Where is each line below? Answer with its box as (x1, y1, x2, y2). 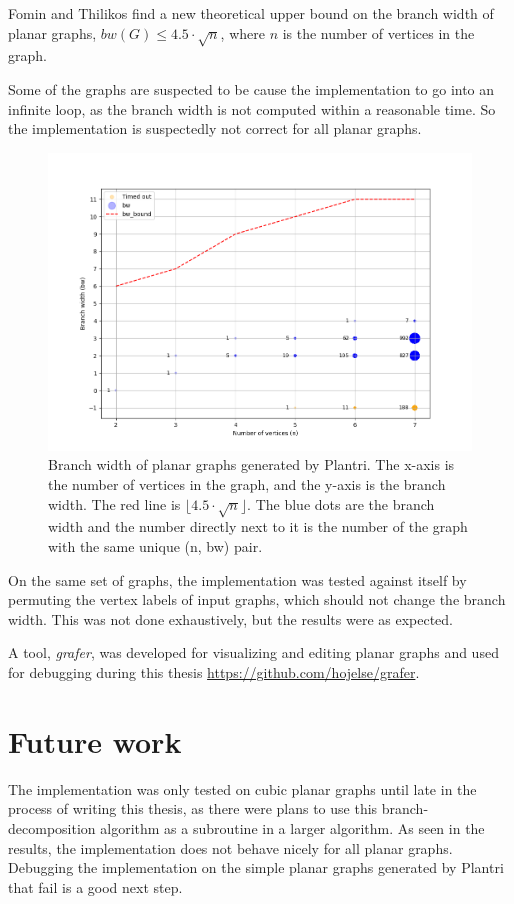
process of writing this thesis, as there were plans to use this (8, 798, 378, 819)
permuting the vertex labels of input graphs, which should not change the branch (8, 589, 506, 610)
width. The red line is (48, 493, 181, 514)
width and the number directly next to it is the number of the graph (48, 516, 468, 537)
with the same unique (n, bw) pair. (48, 536, 263, 557)
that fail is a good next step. (8, 876, 183, 897)
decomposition (8, 817, 96, 838)
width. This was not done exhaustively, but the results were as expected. (8, 608, 454, 629)
